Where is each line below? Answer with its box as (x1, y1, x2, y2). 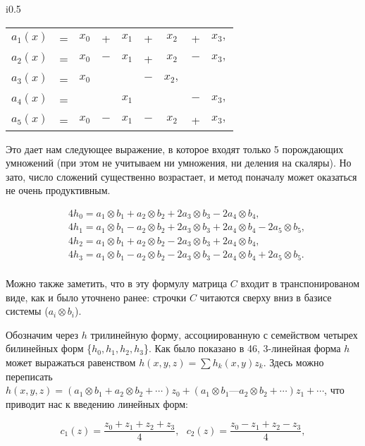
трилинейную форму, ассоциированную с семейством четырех (90, 327, 358, 342)
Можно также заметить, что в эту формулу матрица (6, 275, 228, 290)
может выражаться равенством (6, 354, 136, 369)
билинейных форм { (6, 341, 92, 356)
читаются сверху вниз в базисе (199, 289, 332, 304)
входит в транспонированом (240, 275, 360, 290)
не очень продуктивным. (6, 183, 111, 198)
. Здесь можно (263, 354, 324, 369)
